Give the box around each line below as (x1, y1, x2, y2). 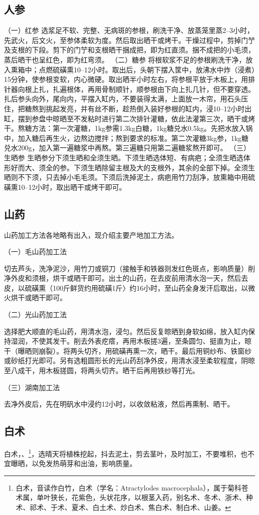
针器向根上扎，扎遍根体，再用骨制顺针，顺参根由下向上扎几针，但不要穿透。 (4, 83, 255, 94)
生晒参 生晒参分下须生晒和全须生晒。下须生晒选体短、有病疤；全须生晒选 (4, 152, 244, 162)
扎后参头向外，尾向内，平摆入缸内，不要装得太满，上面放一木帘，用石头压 (4, 93, 248, 104)
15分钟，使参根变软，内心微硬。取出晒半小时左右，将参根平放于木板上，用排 (4, 74, 255, 84)
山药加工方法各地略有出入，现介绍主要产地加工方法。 (4, 229, 178, 240)
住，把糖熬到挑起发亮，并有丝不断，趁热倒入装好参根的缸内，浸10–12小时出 (4, 103, 252, 113)
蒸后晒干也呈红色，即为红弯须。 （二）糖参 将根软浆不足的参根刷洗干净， (4, 54, 246, 64)
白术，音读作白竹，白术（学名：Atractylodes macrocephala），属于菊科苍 (15, 482, 249, 493)
